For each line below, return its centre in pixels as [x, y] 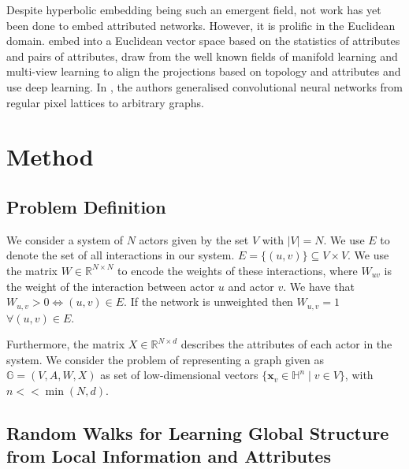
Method [50, 156]
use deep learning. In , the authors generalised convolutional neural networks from [205, 86]
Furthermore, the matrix [66, 344]
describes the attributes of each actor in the [286, 344]
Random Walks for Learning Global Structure [198, 432]
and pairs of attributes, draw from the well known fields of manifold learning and [202, 56]
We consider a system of [65, 239]
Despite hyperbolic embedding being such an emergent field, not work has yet [194, 9]
